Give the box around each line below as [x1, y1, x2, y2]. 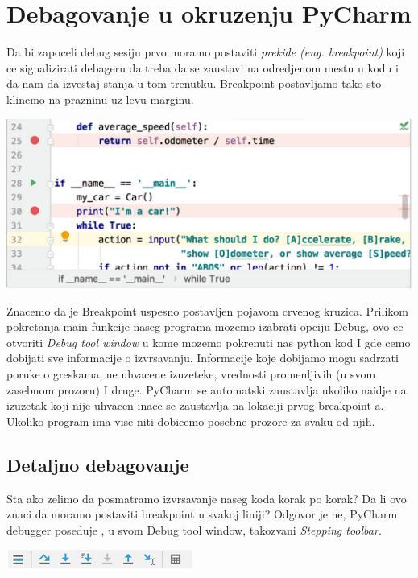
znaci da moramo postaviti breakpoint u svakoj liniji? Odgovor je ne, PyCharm [6, 506, 398, 522]
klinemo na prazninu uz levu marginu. [6, 90, 194, 107]
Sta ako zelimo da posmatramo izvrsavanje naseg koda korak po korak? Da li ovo [6, 489, 407, 506]
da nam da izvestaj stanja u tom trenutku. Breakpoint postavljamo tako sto [6, 75, 382, 92]
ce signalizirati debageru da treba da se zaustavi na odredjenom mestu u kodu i [6, 59, 399, 76]
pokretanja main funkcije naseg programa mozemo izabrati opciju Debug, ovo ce [6, 318, 404, 335]
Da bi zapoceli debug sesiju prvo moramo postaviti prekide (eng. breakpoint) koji [6, 43, 405, 60]
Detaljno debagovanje [6, 452, 189, 477]
